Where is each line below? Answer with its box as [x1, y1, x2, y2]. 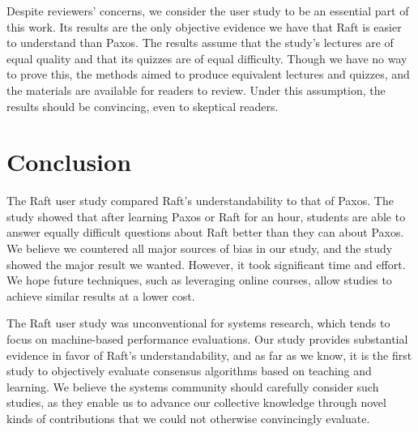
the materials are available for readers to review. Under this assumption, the [6, 81, 386, 98]
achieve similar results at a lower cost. [6, 287, 195, 304]
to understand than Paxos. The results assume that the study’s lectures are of [6, 34, 394, 51]
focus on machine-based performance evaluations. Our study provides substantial [6, 331, 408, 348]
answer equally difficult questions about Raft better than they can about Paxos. [6, 224, 404, 241]
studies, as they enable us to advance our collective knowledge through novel [6, 394, 386, 411]
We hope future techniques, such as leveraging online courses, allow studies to [6, 272, 392, 289]
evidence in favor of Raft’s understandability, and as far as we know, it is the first [6, 346, 412, 363]
